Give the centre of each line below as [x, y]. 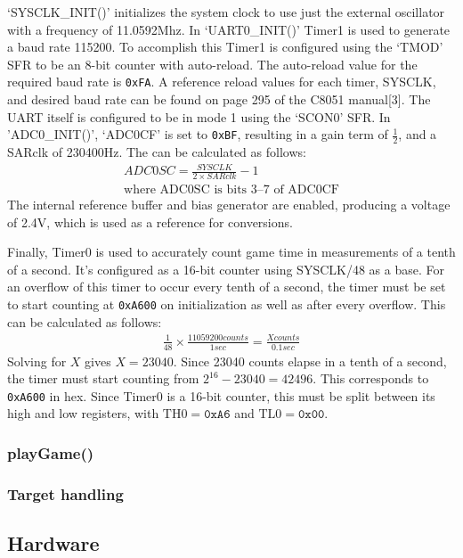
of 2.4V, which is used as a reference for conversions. [150, 222]
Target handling [65, 493]
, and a [418, 134]
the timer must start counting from [103, 378]
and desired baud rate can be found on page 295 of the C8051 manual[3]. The [219, 99]
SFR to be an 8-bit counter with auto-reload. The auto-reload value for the [212, 64]
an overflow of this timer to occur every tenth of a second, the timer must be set [227, 287]
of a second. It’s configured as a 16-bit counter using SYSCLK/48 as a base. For [226, 269]
